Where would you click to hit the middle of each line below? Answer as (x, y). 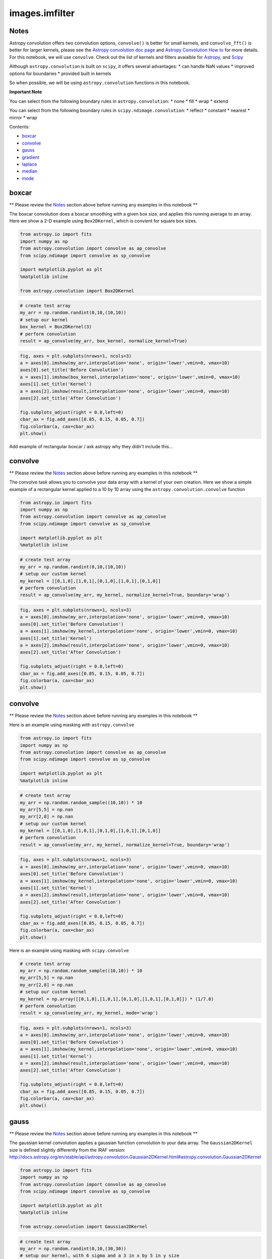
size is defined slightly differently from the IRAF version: (67, 1150)
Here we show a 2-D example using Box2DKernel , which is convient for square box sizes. (103, 221)
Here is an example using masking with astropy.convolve (72, 725)
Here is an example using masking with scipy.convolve (69, 950)
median (30, 171)
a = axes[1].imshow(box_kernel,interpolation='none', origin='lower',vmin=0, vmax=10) (130, 377)
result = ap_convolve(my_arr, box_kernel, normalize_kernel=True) (104, 341)
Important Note (26, 92)
